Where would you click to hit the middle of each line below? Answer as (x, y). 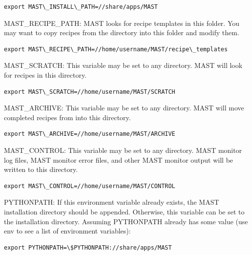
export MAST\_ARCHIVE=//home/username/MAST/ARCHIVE (90, 134)
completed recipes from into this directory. (67, 117)
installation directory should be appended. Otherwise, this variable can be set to (124, 211)
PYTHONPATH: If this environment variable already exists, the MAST (112, 202)
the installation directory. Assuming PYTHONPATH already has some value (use (126, 221)
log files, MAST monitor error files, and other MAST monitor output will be (119, 159)
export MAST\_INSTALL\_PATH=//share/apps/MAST (81, 7)
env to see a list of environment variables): (67, 231)
